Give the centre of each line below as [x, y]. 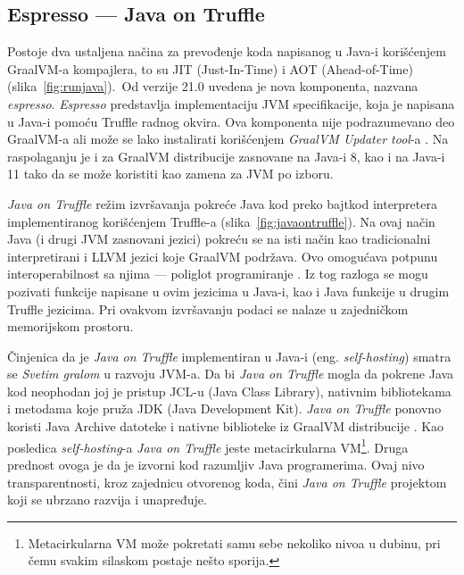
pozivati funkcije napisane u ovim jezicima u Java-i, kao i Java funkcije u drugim [228, 291]
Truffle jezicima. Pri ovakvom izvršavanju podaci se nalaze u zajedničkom [208, 308]
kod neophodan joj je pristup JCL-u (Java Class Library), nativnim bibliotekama [229, 391]
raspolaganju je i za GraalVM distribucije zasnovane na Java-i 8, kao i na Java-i [226, 156]
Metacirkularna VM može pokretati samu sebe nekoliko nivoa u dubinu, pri [234, 542]
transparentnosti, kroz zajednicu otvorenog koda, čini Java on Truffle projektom [227, 482]
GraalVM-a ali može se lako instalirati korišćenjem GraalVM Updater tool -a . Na [228, 139]
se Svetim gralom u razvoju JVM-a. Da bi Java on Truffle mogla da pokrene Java [231, 374]
